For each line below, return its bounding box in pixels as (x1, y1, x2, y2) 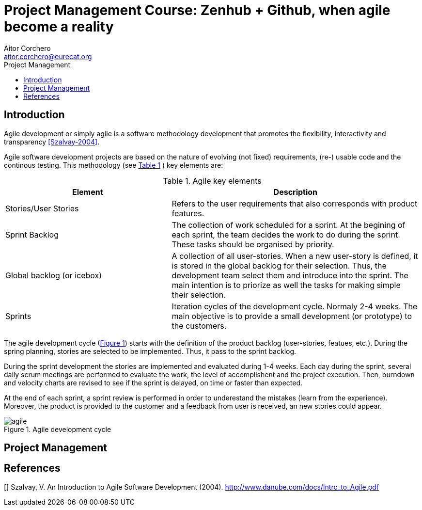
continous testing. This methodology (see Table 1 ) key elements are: (4, 160, 223, 169)
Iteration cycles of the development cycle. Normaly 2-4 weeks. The (172, 301, 418, 311)
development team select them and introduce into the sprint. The (172, 270, 408, 280)
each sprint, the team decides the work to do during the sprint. (172, 229, 400, 239)
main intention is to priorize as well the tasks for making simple (172, 280, 401, 290)
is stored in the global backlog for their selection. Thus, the (172, 260, 387, 271)
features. (172, 208, 204, 218)
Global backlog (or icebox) (5, 270, 102, 280)
